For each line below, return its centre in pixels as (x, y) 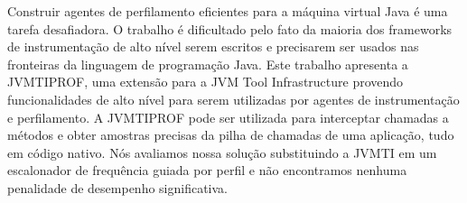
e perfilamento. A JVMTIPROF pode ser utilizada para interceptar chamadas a (228, 117)
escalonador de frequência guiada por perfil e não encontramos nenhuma (207, 170)
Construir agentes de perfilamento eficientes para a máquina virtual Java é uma (228, 11)
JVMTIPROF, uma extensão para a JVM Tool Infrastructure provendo (205, 82)
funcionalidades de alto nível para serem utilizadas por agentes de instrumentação (233, 99)
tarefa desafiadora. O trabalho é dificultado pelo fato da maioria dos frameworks (230, 28)
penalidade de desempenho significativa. (118, 187)
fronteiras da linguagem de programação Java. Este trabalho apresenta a (208, 64)
